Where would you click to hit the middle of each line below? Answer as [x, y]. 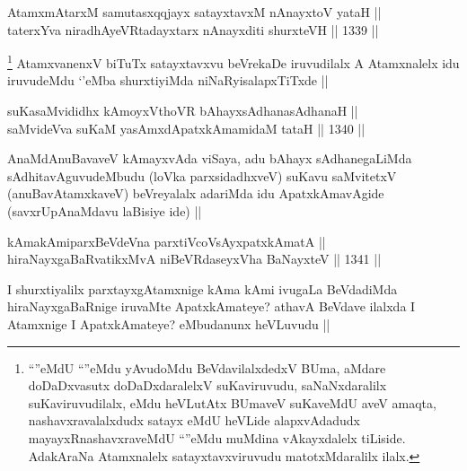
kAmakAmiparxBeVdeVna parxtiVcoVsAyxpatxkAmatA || [167, 241]
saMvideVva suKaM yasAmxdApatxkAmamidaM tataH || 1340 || [186, 128]
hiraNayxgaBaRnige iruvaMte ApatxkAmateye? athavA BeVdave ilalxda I [211, 306]
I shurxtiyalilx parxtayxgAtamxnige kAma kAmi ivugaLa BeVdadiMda [203, 288]
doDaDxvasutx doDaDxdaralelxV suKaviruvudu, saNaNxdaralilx [207, 385]
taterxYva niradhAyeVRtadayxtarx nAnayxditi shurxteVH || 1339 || [193, 29]
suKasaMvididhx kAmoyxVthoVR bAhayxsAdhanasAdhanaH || [183, 111]
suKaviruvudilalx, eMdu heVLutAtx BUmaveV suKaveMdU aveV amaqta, [232, 402]
